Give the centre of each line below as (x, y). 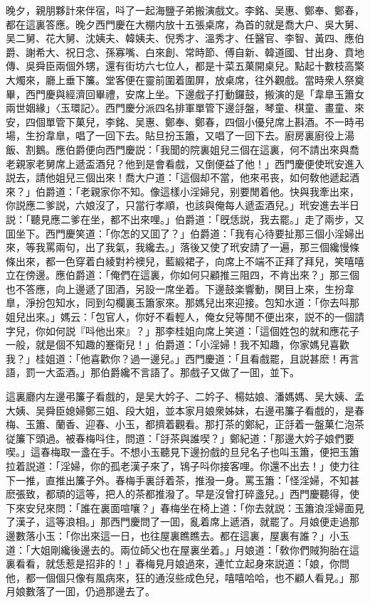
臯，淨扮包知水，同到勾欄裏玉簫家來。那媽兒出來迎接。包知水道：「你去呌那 (183, 303)
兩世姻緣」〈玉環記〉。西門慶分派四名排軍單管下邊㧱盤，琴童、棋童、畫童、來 (185, 108)
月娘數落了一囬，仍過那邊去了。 (80, 591)
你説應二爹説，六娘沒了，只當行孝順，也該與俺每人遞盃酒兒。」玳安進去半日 (183, 205)
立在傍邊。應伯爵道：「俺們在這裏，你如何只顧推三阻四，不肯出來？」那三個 (183, 275)
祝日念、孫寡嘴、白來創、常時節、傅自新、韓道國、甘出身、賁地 (215, 52)
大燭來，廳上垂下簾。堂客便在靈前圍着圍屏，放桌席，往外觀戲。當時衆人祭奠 (185, 79)
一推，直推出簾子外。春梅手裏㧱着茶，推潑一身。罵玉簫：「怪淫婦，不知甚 (187, 480)
